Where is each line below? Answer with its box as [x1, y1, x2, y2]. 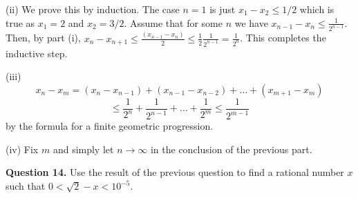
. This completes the [240, 30, 326, 45]
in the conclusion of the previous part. [150, 141, 312, 156]
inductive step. [6, 46, 68, 60]
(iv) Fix [6, 141, 39, 156]
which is [299, 2, 335, 16]
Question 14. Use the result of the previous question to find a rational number [6, 165, 344, 179]
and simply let [53, 141, 114, 156]
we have [234, 15, 268, 30]
